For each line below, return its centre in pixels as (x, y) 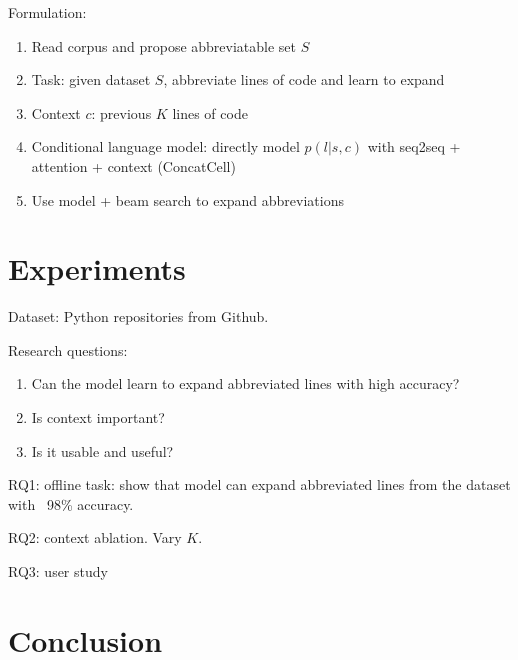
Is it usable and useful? (102, 450)
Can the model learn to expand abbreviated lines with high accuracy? (245, 383)
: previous (121, 112)
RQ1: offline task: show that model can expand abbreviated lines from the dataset (259, 484)
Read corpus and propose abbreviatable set (164, 45)
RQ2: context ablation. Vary (95, 537)
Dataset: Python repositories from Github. (138, 316)
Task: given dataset (91, 79)
